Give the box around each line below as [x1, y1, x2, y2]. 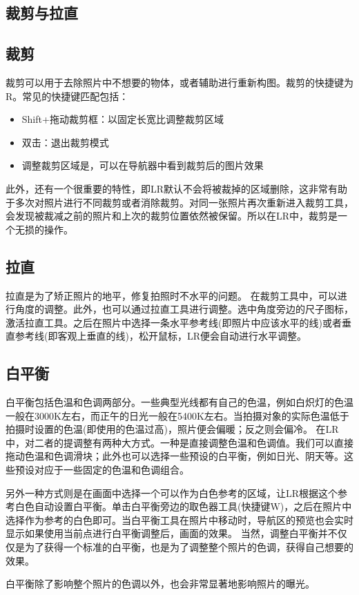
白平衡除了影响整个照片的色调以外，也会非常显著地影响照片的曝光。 [6, 576, 315, 591]
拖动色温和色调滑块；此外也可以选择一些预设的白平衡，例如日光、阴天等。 [6, 449, 344, 463]
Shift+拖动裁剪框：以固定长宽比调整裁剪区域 [21, 112, 224, 126]
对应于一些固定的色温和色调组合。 [34, 462, 189, 477]
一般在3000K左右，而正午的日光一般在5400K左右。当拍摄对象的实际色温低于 [6, 408, 349, 422]
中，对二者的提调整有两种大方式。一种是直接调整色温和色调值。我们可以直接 [6, 435, 353, 449]
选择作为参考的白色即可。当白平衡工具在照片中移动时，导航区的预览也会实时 [6, 512, 353, 527]
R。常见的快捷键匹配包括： [6, 88, 129, 103]
